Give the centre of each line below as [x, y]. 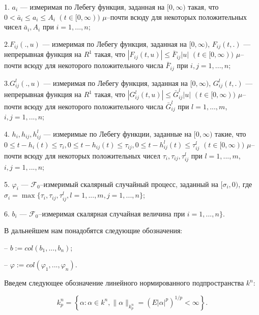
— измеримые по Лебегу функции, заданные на [118, 133]
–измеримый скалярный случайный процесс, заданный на [129, 184]
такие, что [231, 133]
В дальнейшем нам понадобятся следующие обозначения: [93, 230]
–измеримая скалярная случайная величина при [112, 213]
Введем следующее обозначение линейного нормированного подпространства [124, 283]
